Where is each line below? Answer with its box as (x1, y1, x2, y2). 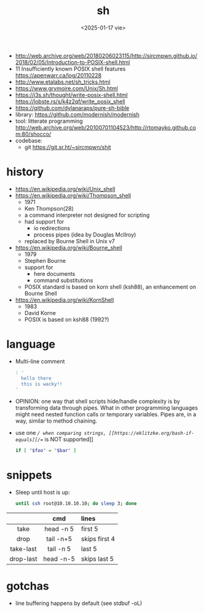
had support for (24, 217, 65, 225)
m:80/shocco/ (15, 130, 52, 138)
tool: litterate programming (15, 117, 83, 125)
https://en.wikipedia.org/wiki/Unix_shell (15, 185, 116, 192)
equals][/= (15, 437, 44, 443)
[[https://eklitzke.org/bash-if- (108, 431, 195, 437)
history (6, 165, 44, 179)
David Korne (24, 309, 57, 316)
